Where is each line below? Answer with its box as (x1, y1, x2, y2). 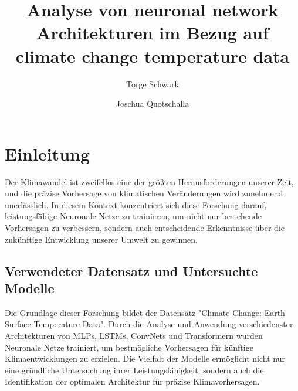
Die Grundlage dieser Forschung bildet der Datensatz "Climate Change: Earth (5, 306, 285, 318)
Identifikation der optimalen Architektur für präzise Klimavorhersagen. (5, 375, 260, 387)
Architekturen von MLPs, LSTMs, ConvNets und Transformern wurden (5, 329, 263, 341)
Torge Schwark (126, 77, 179, 90)
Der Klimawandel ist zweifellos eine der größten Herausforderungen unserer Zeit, (5, 175, 294, 188)
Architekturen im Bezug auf (36, 21, 269, 45)
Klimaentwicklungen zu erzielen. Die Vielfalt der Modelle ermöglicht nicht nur (5, 352, 285, 365)
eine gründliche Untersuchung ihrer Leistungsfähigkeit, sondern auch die (5, 363, 264, 376)
